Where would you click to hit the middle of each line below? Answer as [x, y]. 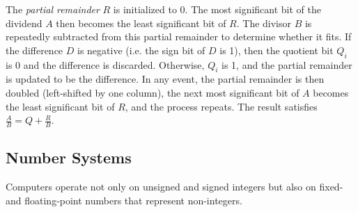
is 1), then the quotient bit [277, 50]
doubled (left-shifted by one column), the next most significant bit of [153, 92]
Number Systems [69, 157]
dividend [24, 23]
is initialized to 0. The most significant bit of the [217, 9]
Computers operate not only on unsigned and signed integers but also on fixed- [174, 187]
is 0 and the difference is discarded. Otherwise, [105, 64]
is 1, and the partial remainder [287, 64]
